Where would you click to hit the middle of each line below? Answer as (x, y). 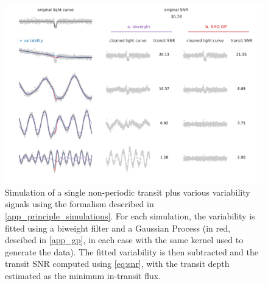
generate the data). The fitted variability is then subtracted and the (132, 251)
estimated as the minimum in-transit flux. (83, 275)
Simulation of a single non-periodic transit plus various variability (128, 192)
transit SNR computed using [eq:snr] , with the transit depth (117, 264)
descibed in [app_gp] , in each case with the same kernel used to (124, 240)
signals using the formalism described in (79, 204)
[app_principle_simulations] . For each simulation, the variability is (130, 215)
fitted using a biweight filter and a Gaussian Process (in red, (118, 228)
